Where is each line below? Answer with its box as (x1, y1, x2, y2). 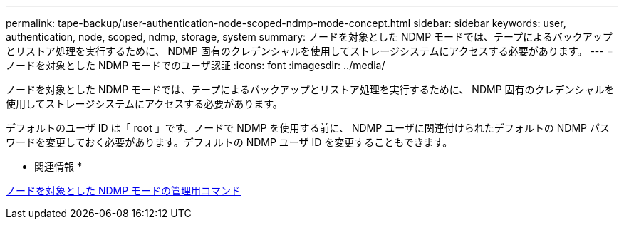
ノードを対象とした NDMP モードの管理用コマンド (6, 184, 241, 197)
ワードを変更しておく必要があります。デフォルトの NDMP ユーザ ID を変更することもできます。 (6, 136, 453, 148)
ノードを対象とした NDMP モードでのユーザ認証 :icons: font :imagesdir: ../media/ (6, 59, 385, 71)
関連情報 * (34, 160, 82, 172)
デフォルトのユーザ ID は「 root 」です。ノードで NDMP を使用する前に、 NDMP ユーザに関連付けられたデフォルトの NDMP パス (6, 122, 610, 134)
